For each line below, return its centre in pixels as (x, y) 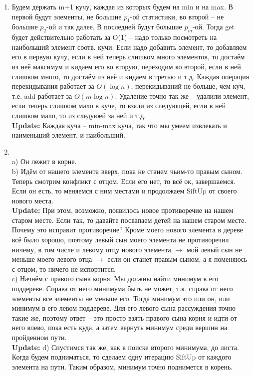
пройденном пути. (39, 337)
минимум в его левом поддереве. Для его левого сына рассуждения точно (124, 308)
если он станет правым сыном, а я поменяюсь (177, 259)
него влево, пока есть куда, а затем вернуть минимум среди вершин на (120, 327)
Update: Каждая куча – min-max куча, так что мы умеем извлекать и (119, 125)
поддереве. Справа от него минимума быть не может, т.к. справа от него (122, 288)
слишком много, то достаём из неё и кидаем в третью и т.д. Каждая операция (130, 76)
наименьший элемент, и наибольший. (68, 135)
